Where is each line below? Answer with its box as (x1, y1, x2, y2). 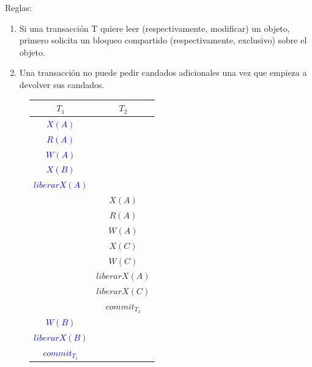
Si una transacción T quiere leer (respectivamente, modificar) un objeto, (19, 21, 290, 34)
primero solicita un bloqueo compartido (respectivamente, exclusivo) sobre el (19, 34, 307, 46)
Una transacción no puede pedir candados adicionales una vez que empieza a (19, 66, 307, 79)
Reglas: (5, 1, 32, 13)
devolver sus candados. (19, 78, 105, 91)
